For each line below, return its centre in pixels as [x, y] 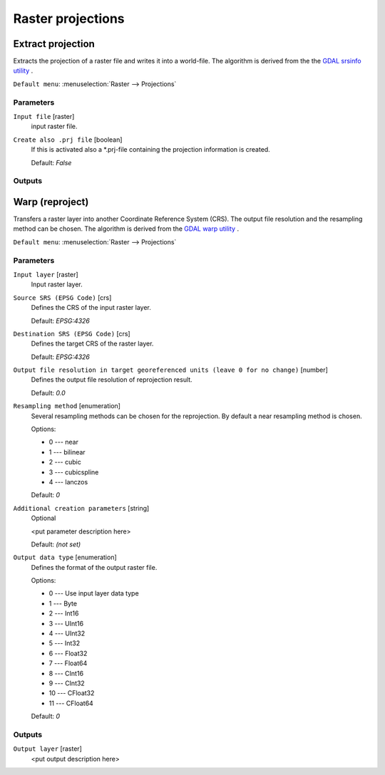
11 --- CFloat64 [71, 703]
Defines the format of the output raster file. [94, 567]
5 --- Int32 [65, 643]
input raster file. [54, 126]
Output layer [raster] [47, 749]
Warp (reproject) [51, 202]
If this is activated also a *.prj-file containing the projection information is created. [150, 150]
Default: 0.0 [48, 392]
